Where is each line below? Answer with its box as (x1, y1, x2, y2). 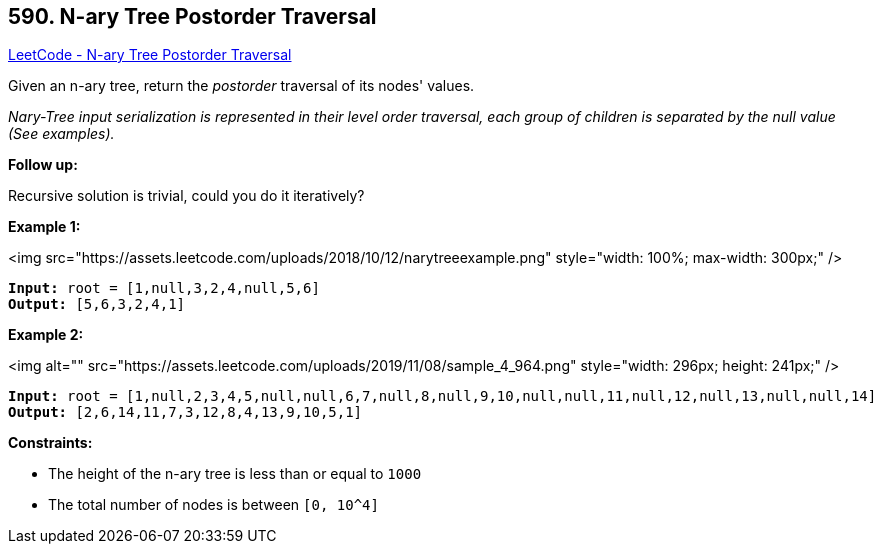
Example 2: (8, 326, 84, 344)
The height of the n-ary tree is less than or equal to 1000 (48, 465, 422, 483)
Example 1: (8, 218, 81, 236)
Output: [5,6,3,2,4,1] (8, 296, 186, 313)
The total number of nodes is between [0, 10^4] (48, 496, 379, 514)
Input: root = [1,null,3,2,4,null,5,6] (8, 280, 320, 297)
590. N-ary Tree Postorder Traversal (8, 4, 377, 29)
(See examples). (8, 125, 115, 143)
